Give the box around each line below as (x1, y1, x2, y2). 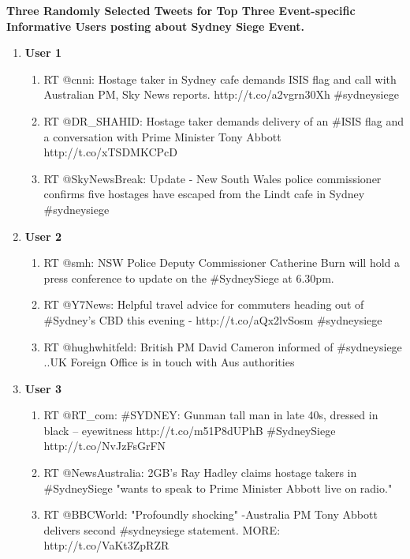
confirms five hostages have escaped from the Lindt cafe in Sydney (43, 186, 365, 202)
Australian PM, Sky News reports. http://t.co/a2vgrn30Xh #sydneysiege (43, 86, 399, 103)
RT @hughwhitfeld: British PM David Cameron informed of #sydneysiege (43, 338, 402, 355)
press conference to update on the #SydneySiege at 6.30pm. (43, 269, 334, 286)
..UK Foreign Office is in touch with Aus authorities (43, 354, 295, 370)
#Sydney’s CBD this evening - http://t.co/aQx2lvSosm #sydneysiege (43, 311, 382, 328)
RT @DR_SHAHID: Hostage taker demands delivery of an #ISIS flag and (43, 112, 404, 129)
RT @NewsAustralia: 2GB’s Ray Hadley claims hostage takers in (43, 464, 357, 481)
